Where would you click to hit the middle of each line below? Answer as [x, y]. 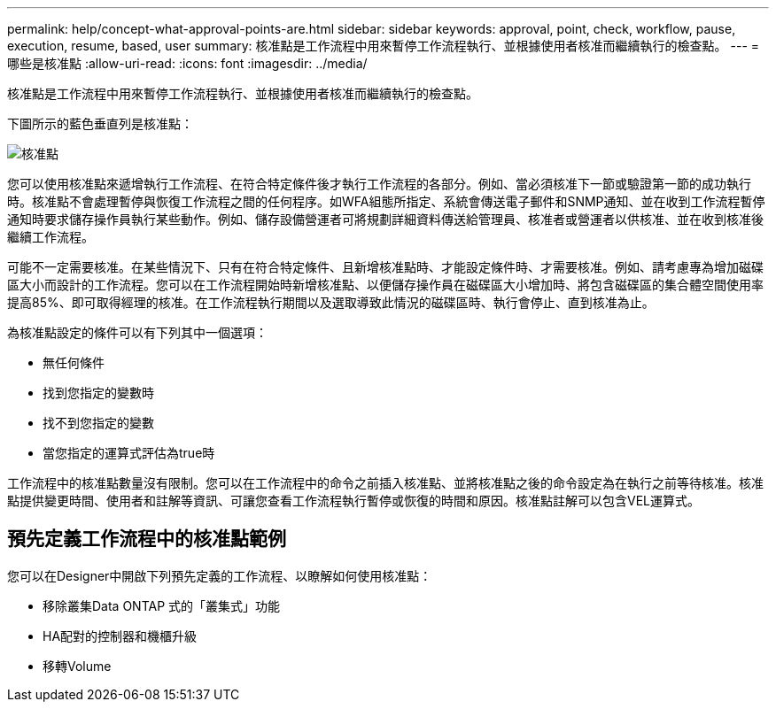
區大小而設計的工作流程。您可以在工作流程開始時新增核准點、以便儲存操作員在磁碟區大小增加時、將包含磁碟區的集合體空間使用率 [385, 285]
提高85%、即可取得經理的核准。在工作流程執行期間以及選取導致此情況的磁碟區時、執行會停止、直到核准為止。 [331, 302]
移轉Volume [77, 666]
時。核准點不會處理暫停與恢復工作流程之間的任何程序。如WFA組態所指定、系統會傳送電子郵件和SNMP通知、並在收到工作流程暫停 [386, 201]
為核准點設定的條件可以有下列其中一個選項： [137, 332]
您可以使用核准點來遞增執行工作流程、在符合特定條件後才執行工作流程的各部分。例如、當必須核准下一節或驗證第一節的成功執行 [379, 184]
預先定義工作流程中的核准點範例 [147, 539]
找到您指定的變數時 [98, 393]
